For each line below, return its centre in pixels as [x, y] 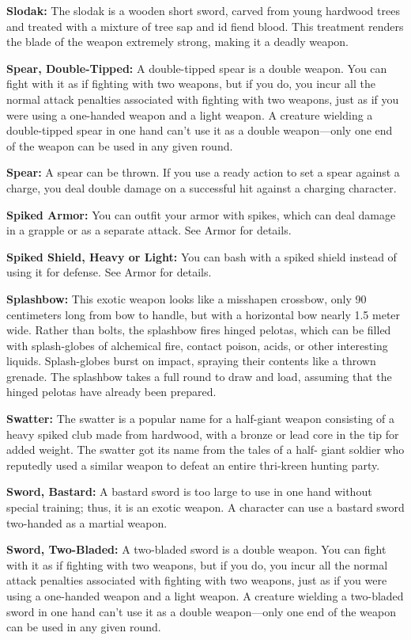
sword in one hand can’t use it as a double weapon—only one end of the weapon [201, 611]
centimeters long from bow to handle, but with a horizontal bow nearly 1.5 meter [204, 314]
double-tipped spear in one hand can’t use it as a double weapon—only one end [200, 130]
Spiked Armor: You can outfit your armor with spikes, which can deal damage [201, 214]
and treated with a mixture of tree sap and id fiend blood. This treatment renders [205, 26]
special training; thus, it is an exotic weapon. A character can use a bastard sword [205, 507]
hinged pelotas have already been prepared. [111, 392]
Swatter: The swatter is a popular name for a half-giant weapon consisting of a [201, 419]
